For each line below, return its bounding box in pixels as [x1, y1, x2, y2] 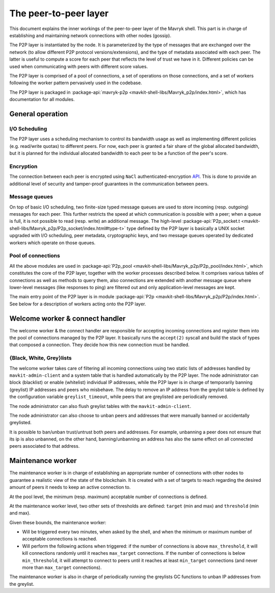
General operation [9, 110, 68, 118]
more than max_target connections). [22, 564, 102, 571]
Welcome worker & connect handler [9, 314, 126, 323]
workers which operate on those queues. [9, 240, 96, 246]
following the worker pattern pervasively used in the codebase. [9, 80, 142, 86]
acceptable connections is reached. [22, 536, 98, 542]
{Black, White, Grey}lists [9, 354, 72, 362]
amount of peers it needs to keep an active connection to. [9, 484, 131, 491]
